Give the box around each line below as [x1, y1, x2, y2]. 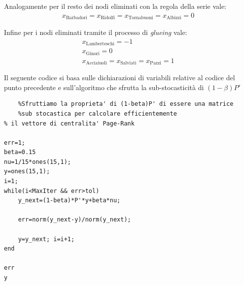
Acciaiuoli [86, 61, 107, 66]
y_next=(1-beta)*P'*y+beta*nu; [18, 197, 121, 204]
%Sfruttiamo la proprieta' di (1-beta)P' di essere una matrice [18, 100, 234, 108]
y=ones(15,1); [4, 168, 50, 175]
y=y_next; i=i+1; [18, 235, 75, 243]
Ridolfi [101, 15, 115, 21]
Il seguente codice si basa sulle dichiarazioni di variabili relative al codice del [4, 72, 235, 83]
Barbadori [66, 15, 87, 21]
